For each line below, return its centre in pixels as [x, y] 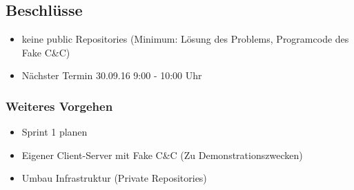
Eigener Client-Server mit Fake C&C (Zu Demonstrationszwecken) [162, 155]
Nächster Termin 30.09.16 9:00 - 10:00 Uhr [112, 75]
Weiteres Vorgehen [59, 106]
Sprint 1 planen [55, 132]
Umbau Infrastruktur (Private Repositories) [114, 178]
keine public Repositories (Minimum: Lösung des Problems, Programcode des [185, 39]
